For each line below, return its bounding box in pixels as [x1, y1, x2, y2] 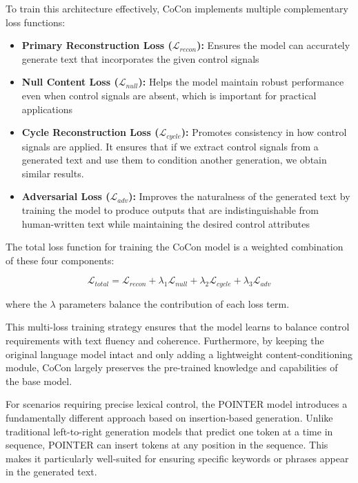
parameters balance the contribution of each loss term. [59, 296, 290, 310]
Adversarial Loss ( [21, 189, 110, 204]
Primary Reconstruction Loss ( [21, 38, 172, 52]
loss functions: [6, 14, 66, 29]
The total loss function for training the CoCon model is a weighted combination [6, 239, 344, 254]
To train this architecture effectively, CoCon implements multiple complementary [6, 1, 348, 15]
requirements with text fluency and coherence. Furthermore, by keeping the [6, 333, 324, 347]
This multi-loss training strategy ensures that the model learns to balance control [6, 319, 350, 334]
